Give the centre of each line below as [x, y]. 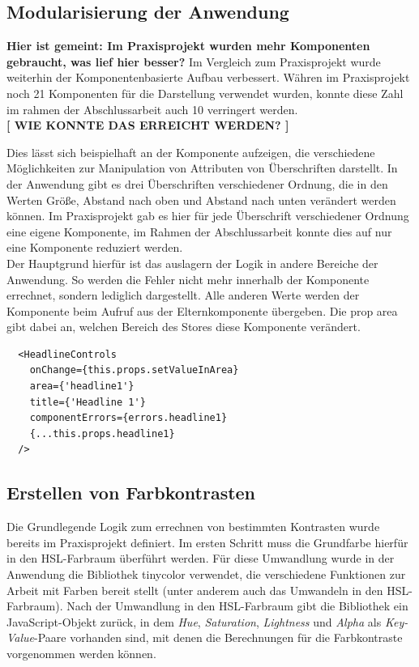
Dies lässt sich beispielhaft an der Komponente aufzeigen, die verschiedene [191, 152]
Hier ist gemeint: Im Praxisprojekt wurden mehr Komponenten [188, 46]
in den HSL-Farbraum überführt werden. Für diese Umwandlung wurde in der [201, 558]
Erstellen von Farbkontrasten [131, 493]
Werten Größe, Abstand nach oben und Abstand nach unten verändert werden [201, 200]
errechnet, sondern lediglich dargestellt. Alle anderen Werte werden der [183, 295]
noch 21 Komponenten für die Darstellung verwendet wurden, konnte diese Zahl [205, 93]
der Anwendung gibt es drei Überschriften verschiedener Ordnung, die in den [197, 183]
